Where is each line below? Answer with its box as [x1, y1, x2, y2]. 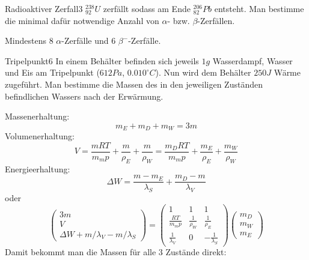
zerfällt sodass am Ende [103, 2, 191, 14]
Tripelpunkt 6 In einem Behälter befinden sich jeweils [5, 54, 199, 67]
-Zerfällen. [197, 14, 235, 26]
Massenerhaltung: [5, 110, 70, 122]
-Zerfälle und [61, 34, 109, 47]
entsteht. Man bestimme [214, 2, 304, 14]
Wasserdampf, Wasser [212, 54, 293, 67]
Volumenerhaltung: [5, 130, 75, 142]
